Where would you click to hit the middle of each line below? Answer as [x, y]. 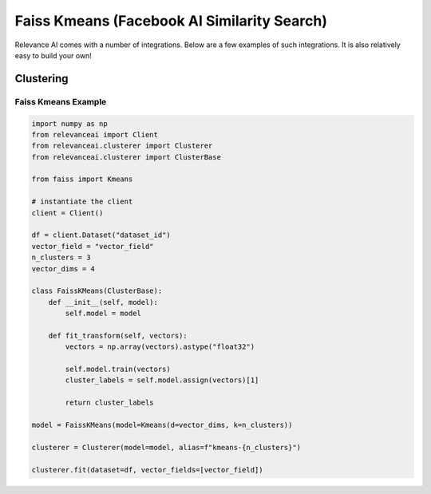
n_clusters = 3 [61, 258]
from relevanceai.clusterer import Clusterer [122, 146]
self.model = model [103, 314]
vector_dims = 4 [63, 269]
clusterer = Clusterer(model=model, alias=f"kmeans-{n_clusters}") [166, 447]
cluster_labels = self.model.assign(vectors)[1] [162, 380]
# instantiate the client [82, 202]
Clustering [42, 79]
